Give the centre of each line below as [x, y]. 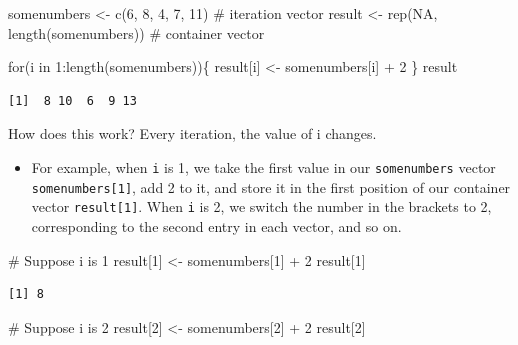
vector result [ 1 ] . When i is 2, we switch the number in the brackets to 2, [261, 206]
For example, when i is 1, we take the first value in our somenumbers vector [263, 166]
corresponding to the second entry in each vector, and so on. [216, 225]
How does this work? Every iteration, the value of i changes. [192, 133]
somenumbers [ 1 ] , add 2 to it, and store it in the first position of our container [271, 186]
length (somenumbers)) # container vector [136, 32]
